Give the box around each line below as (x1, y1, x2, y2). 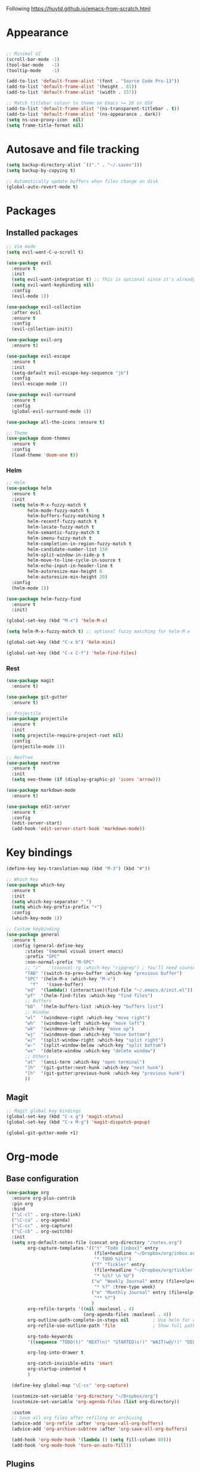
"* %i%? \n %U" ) (94, 1273, 135, 1279)
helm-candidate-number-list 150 (27, 546, 108, 552)
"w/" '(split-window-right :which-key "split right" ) (24, 1037, 164, 1043)
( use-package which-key (6, 882, 65, 888)
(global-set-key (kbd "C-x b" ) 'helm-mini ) (6, 640, 116, 646)
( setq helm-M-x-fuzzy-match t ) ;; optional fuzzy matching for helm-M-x (6, 629, 190, 635)
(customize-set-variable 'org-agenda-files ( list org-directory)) (11, 1398, 180, 1404)
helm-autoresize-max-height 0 (27, 569, 102, 575)
